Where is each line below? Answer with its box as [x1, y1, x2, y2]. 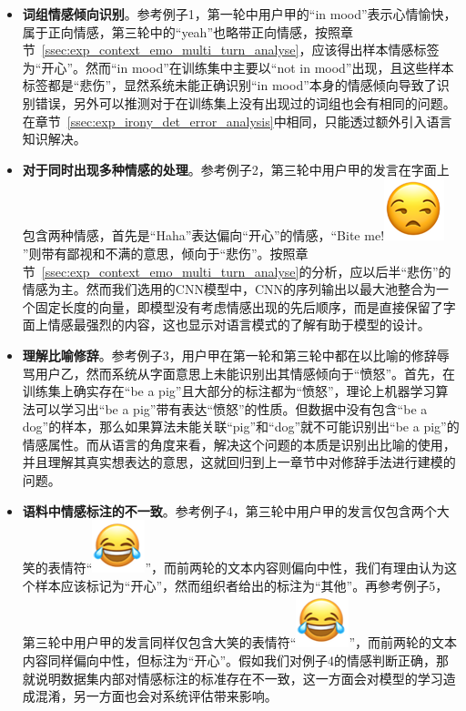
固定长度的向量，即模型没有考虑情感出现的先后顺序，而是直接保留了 [35, 297, 443, 316]
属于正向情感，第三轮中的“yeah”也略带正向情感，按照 [22, 22, 341, 41]
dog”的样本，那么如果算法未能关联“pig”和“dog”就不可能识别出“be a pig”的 [22, 417, 460, 436]
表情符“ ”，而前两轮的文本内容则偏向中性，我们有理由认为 [47, 558, 445, 577]
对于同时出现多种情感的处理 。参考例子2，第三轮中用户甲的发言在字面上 [22, 159, 450, 178]
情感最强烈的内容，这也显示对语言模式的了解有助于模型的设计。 [47, 315, 431, 334]
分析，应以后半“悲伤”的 [311, 261, 451, 280]
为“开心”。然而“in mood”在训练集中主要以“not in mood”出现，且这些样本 [22, 57, 454, 76]
